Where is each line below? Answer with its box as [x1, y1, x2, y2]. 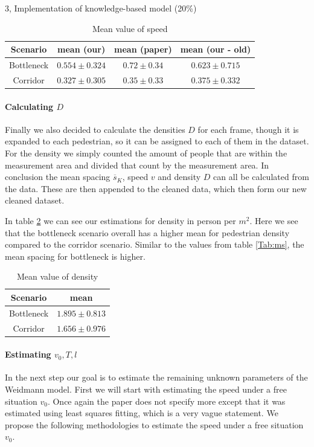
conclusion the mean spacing [5, 170, 111, 183]
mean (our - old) [180, 43, 251, 56]
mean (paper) [114, 43, 172, 56]
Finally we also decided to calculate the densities [5, 123, 185, 135]
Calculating [5, 100, 54, 112]
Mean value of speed [92, 22, 168, 34]
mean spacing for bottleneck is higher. [5, 249, 146, 262]
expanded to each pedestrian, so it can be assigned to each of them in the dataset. [5, 135, 309, 147]
